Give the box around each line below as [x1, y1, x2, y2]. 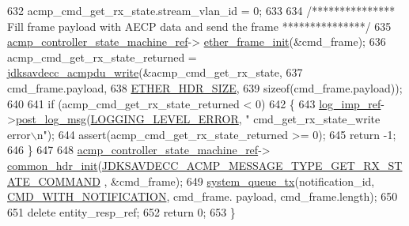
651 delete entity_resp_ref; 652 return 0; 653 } [7, 203, 236, 220]
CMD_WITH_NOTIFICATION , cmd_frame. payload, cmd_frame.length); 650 [7, 188, 398, 205]
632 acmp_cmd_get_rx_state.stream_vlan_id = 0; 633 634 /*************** [7, 2, 396, 18]
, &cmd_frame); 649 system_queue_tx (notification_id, [104, 172, 375, 189]
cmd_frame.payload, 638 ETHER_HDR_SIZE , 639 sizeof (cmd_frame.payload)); [7, 79, 403, 96]
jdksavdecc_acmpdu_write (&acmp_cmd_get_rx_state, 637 [7, 64, 303, 81]
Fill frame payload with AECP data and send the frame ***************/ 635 [7, 17, 392, 34]
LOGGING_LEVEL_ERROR [90, 111, 239, 127]
